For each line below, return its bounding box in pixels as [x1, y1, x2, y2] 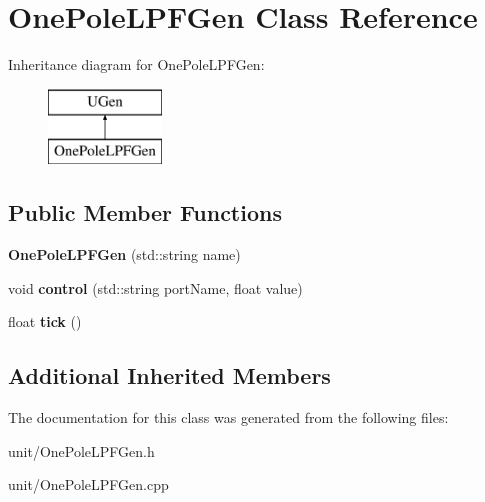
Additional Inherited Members [8, 360, 331, 391]
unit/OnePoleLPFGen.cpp [8, 474, 169, 495]
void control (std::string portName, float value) [8, 277, 303, 298]
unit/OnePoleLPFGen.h [8, 440, 155, 461]
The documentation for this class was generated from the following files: [8, 407, 449, 428]
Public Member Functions [8, 197, 282, 228]
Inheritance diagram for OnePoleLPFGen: [8, 54, 265, 75]
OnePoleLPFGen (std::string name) [8, 244, 241, 265]
